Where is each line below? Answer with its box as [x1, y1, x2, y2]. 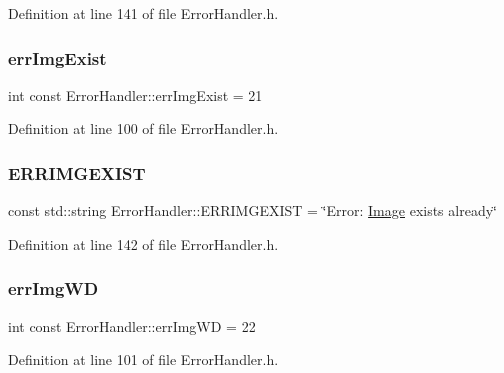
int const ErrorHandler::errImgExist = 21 [8, 84, 263, 105]
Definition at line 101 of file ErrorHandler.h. [8, 349, 279, 370]
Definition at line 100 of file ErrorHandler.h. [8, 118, 279, 139]
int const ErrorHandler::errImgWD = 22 [8, 315, 256, 336]
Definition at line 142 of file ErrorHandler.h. [8, 233, 279, 254]
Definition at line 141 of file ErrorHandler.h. [8, 3, 279, 23]
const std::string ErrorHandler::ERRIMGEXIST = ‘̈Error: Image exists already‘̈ [8, 200, 497, 221]
